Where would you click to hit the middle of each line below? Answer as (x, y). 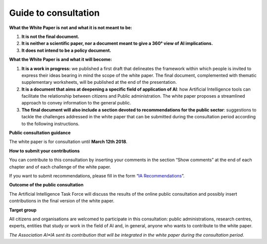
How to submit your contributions (44, 151)
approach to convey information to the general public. (76, 103)
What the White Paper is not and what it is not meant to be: (71, 28)
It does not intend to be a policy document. (66, 50)
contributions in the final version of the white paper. (62, 201)
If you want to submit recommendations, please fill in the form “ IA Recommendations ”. (97, 175)
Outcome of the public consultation (46, 185)
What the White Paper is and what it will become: (61, 60)
